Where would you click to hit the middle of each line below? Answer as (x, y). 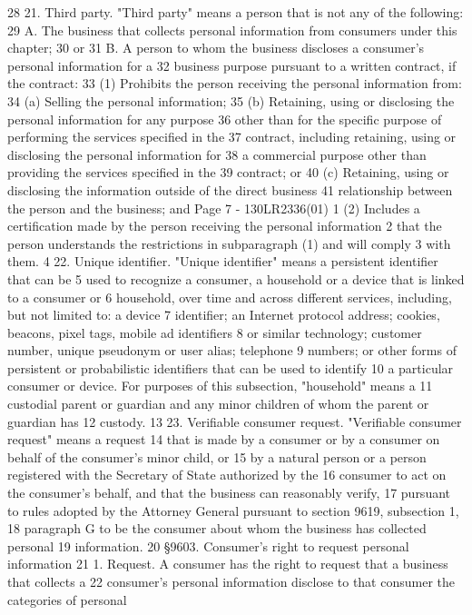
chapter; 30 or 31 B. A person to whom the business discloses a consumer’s (216, 48)
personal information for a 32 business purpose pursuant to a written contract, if (232, 65)
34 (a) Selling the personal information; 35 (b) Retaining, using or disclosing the (231, 100)
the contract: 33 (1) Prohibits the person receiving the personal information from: (235, 83)
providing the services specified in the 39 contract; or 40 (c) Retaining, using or (228, 172)
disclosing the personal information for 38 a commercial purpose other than (217, 154)
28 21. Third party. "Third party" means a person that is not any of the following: (236, 12)
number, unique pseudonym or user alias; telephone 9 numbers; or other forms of (232, 350)
